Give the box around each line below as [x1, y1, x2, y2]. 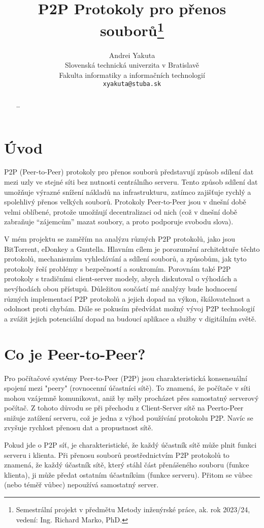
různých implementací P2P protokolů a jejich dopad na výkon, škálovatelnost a [4, 293, 250, 304]
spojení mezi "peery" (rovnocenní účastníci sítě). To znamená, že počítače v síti [4, 383, 251, 393]
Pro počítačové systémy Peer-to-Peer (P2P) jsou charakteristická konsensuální [4, 372, 247, 383]
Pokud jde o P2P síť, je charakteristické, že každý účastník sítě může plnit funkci [4, 439, 257, 450]
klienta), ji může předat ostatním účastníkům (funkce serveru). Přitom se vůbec [4, 469, 253, 480]
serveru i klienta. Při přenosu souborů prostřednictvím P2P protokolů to [4, 449, 229, 460]
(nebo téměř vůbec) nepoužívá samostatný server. [4, 479, 159, 490]
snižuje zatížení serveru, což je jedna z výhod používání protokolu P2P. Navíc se [4, 412, 253, 423]
